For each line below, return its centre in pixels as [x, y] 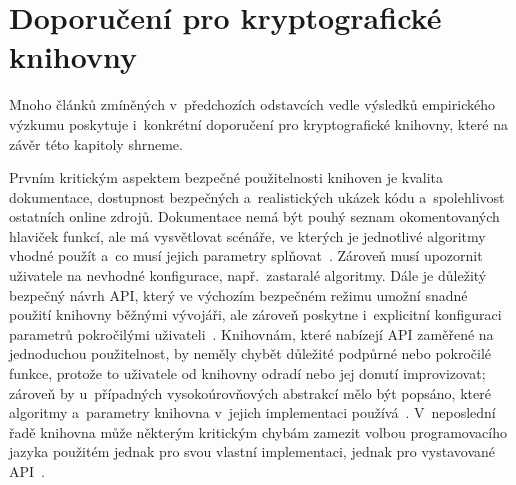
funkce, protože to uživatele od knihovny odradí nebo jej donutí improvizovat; [247, 373]
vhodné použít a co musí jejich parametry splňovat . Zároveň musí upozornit [246, 255]
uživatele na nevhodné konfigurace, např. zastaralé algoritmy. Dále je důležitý [248, 275]
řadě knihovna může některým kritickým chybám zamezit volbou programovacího [258, 431]
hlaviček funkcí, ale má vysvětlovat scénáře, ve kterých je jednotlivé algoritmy [247, 235]
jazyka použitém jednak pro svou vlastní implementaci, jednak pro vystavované [252, 451]
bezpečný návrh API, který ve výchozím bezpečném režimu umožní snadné [238, 294]
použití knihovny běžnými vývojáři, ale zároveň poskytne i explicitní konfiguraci [255, 314]
